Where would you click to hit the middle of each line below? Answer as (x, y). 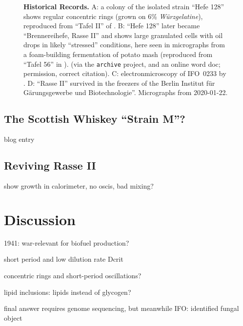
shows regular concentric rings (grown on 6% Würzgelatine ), (113, 16)
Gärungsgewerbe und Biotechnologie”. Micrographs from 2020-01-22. (126, 92)
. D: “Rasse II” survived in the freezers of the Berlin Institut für (119, 83)
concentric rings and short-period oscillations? (73, 275)
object (13, 317)
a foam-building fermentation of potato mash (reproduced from (118, 54)
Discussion (40, 219)
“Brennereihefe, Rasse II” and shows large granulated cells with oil (123, 35)
